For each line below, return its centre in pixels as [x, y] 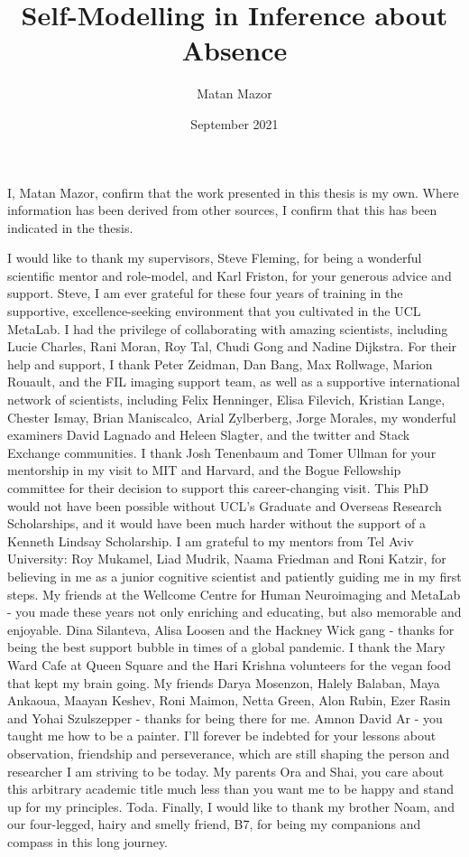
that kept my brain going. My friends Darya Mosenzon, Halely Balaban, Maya [224, 682]
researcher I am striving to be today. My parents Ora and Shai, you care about [226, 771]
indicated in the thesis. [70, 227]
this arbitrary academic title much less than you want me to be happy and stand [231, 789]
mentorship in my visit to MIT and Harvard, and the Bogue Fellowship [204, 470]
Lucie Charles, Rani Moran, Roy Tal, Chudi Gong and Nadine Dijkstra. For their [232, 346]
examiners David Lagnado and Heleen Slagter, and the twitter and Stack [209, 435]
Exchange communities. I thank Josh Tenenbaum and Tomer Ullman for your [222, 452]
